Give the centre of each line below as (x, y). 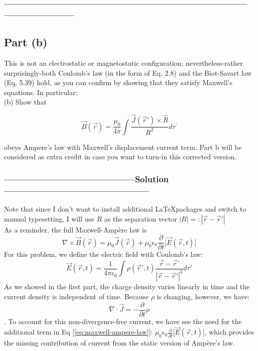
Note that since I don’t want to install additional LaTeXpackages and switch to (125, 208)
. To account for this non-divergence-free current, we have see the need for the (123, 321)
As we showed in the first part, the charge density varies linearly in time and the (127, 287)
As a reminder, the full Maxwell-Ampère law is (76, 229)
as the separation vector (141, 218)
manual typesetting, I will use (49, 218)
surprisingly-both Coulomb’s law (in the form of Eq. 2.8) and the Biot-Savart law (128, 72)
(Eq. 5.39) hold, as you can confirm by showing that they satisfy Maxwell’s (118, 82)
